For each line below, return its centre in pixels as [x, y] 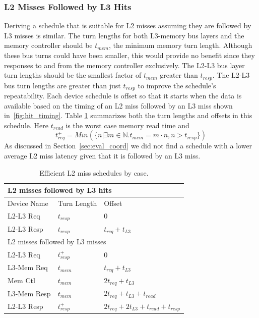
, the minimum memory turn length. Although [180, 45]
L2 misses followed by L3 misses [57, 242]
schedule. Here [26, 125]
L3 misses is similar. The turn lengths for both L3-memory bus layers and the [124, 35]
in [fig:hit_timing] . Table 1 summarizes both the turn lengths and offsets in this [128, 115]
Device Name [28, 203]
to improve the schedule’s [177, 85]
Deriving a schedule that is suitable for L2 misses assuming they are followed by [128, 25]
